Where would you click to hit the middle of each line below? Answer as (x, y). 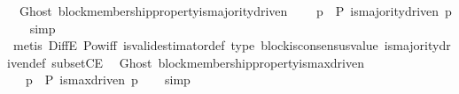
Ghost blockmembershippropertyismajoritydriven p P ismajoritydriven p (235, 11)
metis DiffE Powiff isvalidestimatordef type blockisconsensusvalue (195, 45)
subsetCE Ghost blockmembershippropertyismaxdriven (208, 62)
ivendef (27, 62)
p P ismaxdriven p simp (108, 80)
